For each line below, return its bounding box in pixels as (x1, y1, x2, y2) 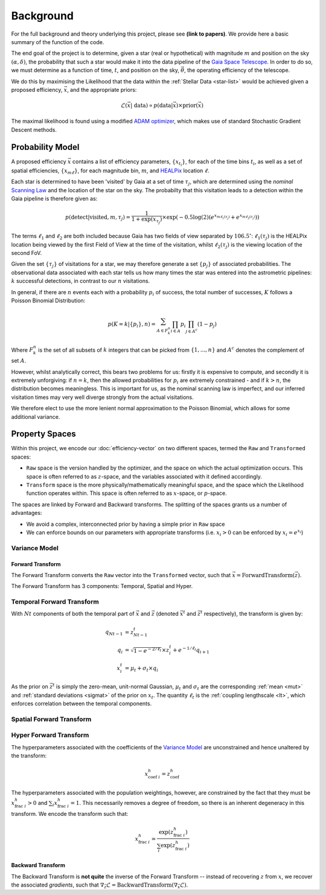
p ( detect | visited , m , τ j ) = (65, 213, 131, 222)
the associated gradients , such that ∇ (11, 881, 104, 888)
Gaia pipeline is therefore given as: (11, 195, 98, 202)
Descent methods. (11, 126, 57, 133)
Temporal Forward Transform (11, 598, 99, 606)
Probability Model (11, 142, 80, 152)
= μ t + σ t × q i (124, 665, 159, 673)
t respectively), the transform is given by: (200, 609, 303, 618)
